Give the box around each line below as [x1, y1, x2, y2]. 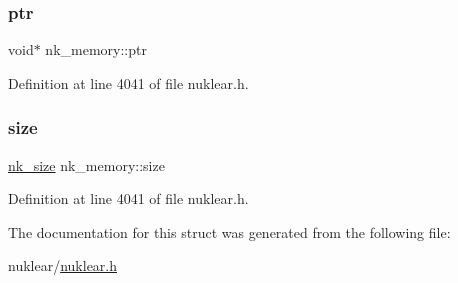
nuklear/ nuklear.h [8, 255, 118, 276]
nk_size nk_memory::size [8, 154, 165, 175]
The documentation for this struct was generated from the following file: [8, 221, 451, 242]
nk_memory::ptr [45, 39, 147, 60]
